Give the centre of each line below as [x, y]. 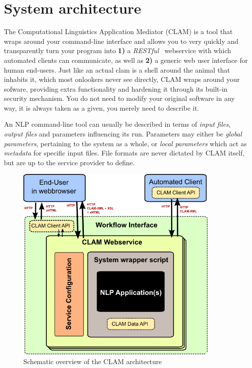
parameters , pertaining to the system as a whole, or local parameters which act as [126, 143]
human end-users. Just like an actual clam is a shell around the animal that [117, 69]
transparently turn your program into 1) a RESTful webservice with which [117, 50]
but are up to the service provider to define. [69, 162]
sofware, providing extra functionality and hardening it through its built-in [116, 88]
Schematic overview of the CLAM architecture [93, 361]
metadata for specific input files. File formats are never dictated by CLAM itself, [124, 153]
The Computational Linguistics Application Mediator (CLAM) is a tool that [118, 31]
